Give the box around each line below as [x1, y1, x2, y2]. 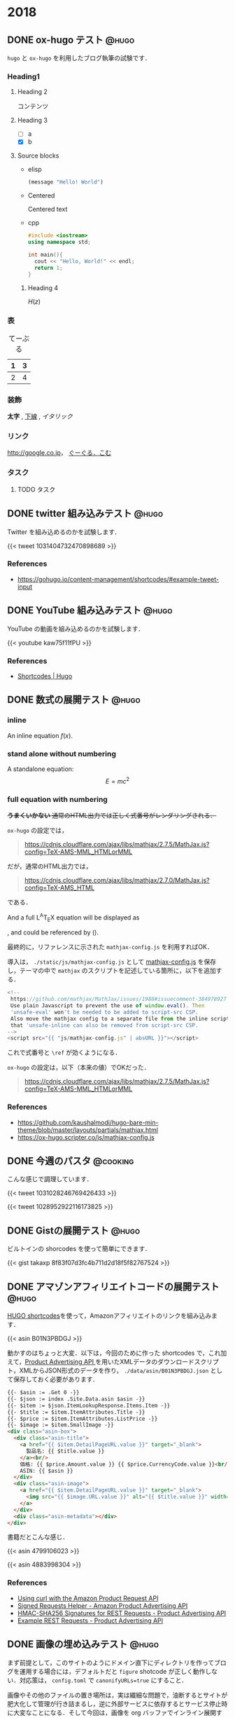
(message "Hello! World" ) [27, 179, 104, 186]
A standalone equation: [7, 765, 74, 773]
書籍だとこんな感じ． [7, 1533, 69, 1541]
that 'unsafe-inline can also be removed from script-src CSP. [10, 1021, 199, 1029]
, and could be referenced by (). [7, 928, 99, 936]
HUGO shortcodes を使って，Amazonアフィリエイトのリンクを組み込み [7, 1311, 212, 1320]
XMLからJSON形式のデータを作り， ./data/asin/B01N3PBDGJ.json [19, 1366, 209, 1375]
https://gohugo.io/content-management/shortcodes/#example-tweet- [17, 575, 219, 583]
